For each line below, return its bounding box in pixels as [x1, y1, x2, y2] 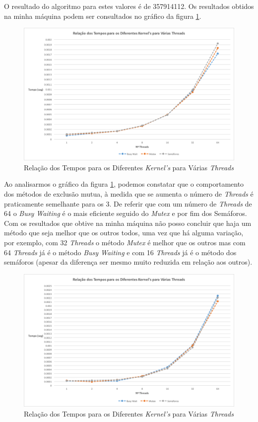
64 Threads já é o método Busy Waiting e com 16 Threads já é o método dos [4, 247, 237, 257]
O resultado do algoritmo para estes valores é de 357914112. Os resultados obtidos [4, 1, 254, 11]
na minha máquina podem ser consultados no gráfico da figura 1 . [4, 10, 201, 21]
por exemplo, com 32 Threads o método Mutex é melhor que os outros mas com [4, 237, 246, 247]
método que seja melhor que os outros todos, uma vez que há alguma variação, [4, 227, 244, 238]
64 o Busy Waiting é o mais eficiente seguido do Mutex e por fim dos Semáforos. [4, 208, 247, 218]
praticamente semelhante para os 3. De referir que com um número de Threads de [4, 198, 252, 209]
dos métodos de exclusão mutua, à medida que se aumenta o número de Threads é [4, 189, 254, 199]
